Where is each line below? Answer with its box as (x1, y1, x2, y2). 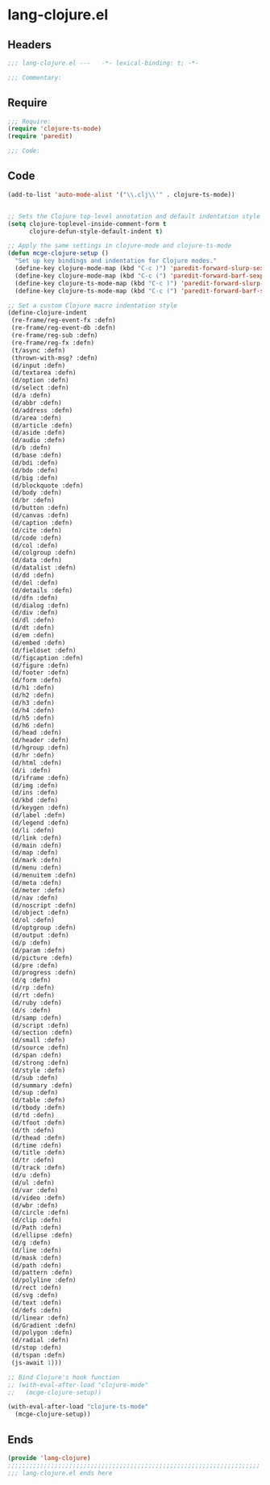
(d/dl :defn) (10, 616, 56, 624)
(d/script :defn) (10, 1021, 69, 1029)
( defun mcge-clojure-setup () (7, 249, 110, 257)
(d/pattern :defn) (10, 1269, 73, 1277)
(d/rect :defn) (10, 1284, 62, 1292)
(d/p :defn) (10, 938, 52, 947)
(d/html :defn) (10, 758, 62, 767)
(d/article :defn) (10, 421, 73, 429)
